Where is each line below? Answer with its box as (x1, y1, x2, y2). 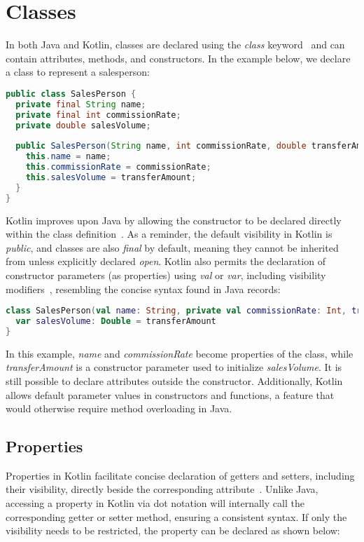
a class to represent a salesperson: (6, 65, 150, 79)
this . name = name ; (25, 151, 111, 162)
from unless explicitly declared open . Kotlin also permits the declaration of (6, 254, 325, 269)
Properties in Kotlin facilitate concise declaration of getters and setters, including (6, 468, 355, 482)
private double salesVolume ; (15, 120, 151, 130)
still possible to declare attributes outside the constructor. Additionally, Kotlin (6, 373, 343, 388)
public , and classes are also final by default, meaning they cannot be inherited (6, 240, 339, 255)
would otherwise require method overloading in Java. (6, 401, 232, 416)
